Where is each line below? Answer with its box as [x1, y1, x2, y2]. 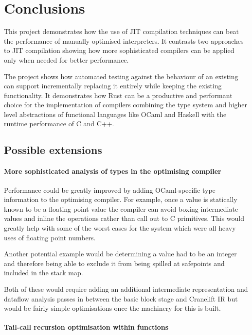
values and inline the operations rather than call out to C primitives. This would [4, 213, 244, 223]
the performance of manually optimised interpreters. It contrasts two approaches [4, 35, 244, 46]
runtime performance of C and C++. [4, 118, 114, 129]
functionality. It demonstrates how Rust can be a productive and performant [4, 90, 233, 100]
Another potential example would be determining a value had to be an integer [4, 249, 237, 259]
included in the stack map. [4, 268, 83, 278]
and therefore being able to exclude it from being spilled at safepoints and [4, 258, 225, 268]
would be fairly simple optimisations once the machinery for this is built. [4, 303, 221, 313]
